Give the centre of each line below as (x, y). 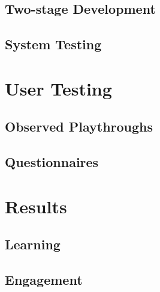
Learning (33, 244)
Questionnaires (52, 162)
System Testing (53, 44)
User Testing (58, 88)
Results (36, 206)
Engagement (44, 280)
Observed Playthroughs (79, 126)
